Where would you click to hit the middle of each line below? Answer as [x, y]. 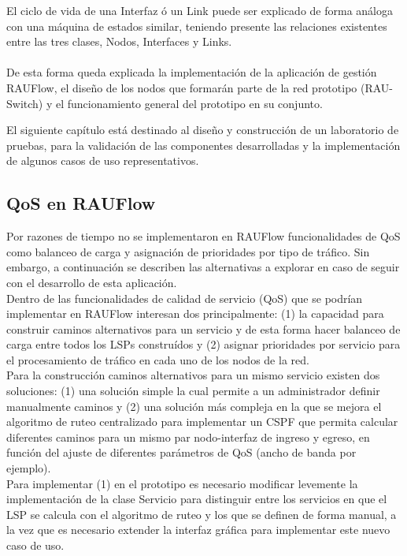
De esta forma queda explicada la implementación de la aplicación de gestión [192, 72]
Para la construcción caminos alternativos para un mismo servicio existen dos [193, 375]
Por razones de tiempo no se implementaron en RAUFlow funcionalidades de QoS [203, 236]
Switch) [25, 103]
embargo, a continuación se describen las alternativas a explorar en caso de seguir [203, 267]
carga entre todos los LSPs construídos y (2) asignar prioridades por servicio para [203, 344]
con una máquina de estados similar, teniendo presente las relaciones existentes [197, 26]
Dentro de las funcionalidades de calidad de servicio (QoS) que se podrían [185, 298]
